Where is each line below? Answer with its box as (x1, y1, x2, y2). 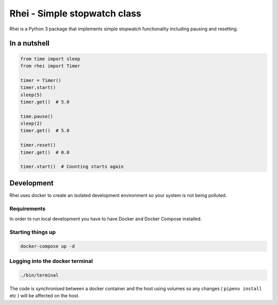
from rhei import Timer (20, 63, 81, 69)
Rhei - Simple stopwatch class (9, 8, 142, 19)
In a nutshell (9, 39, 50, 48)
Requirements (9, 205, 46, 212)
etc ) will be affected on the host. (9, 293, 80, 299)
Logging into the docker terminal (9, 257, 93, 264)
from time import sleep (20, 56, 81, 62)
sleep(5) (20, 92, 43, 98)
